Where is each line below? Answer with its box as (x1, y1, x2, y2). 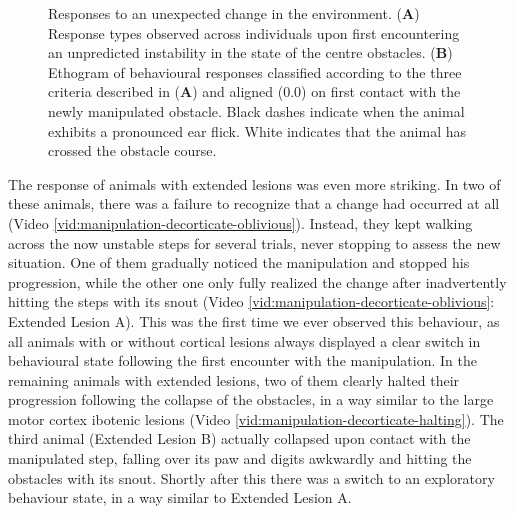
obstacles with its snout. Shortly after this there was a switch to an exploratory (8, 467, 495, 488)
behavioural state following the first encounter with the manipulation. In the (8, 350, 477, 371)
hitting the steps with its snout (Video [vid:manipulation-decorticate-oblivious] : (8, 291, 495, 312)
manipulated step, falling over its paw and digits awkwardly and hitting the (8, 448, 472, 469)
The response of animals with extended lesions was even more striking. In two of (8, 173, 501, 194)
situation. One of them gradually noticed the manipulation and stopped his (8, 252, 470, 273)
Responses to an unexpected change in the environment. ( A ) (48, 3, 420, 23)
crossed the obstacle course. (48, 140, 217, 161)
